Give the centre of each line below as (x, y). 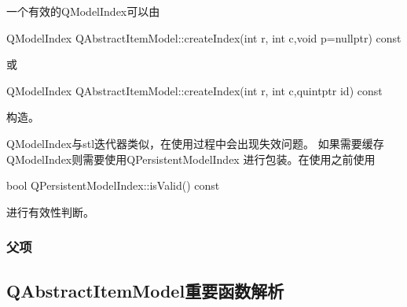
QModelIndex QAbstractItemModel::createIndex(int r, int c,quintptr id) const (194, 90)
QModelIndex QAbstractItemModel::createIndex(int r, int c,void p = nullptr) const (204, 37)
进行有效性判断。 (50, 211)
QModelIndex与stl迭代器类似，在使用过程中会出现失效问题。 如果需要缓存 (195, 143)
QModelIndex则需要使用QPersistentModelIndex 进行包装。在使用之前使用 (191, 159)
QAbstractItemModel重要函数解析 (145, 290)
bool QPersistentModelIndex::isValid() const (113, 185)
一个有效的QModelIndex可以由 (83, 11)
